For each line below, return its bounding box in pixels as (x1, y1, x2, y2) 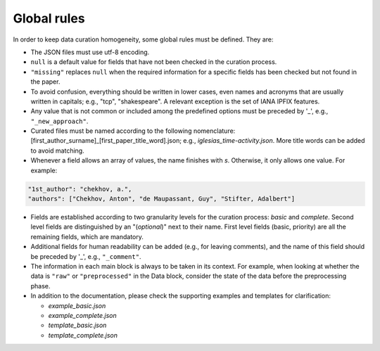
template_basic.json (48, 321, 107, 330)
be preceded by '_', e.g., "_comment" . (30, 252, 141, 260)
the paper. (30, 77, 61, 86)
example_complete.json (48, 311, 118, 319)
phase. (30, 281, 51, 290)
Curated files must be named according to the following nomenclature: (30, 127, 236, 135)
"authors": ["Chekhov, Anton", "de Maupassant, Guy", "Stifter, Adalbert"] (27, 195, 296, 203)
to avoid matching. (30, 146, 84, 155)
